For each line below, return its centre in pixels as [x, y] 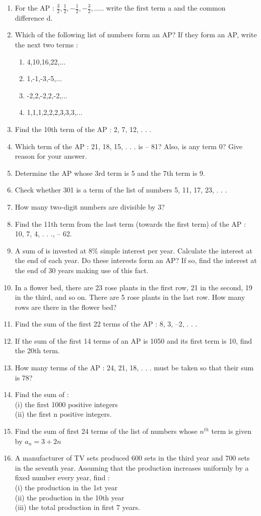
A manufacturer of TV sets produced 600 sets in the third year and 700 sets [132, 458]
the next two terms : [46, 45]
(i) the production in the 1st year [66, 488]
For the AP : [35, 8]
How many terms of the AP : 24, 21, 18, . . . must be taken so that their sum [134, 368]
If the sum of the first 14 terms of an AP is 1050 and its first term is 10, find [134, 340]
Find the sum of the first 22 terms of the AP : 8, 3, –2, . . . [106, 324]
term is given [231, 431]
